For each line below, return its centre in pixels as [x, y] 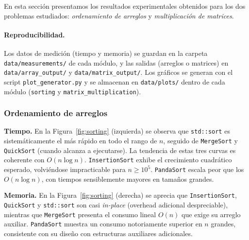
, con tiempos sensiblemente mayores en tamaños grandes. [128, 179]
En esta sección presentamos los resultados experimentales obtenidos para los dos [125, 6]
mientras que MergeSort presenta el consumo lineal [80, 214]
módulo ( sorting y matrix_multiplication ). [73, 91]
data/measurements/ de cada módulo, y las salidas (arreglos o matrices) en [116, 62]
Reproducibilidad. [34, 34]
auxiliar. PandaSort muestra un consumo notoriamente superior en [103, 224]
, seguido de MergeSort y [200, 141]
